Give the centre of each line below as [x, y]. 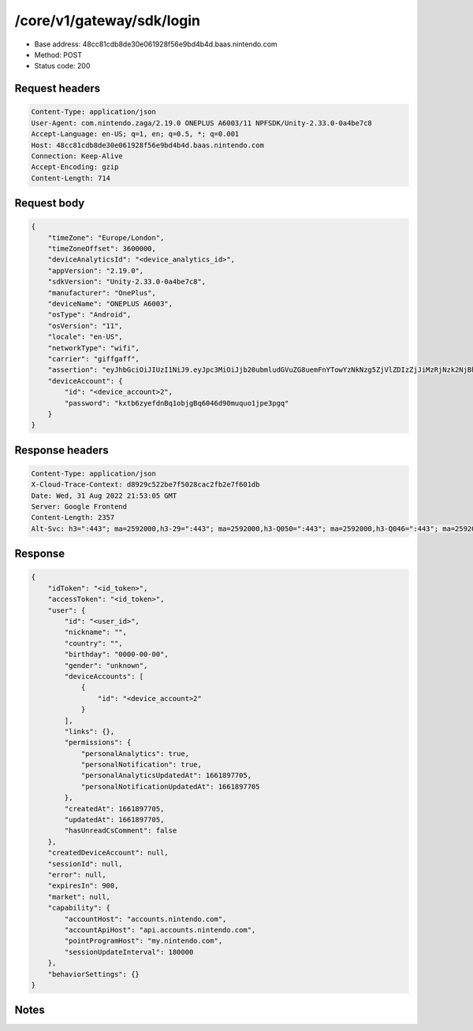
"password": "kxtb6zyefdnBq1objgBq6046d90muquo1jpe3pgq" [177, 403]
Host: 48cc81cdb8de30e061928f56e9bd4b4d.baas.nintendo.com [147, 145]
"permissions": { [98, 743]
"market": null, [79, 897]
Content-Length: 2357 [73, 517]
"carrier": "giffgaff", [93, 359]
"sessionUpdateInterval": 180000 [129, 952]
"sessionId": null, [86, 864]
